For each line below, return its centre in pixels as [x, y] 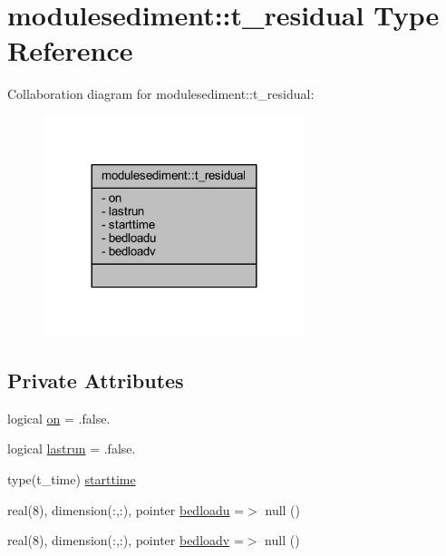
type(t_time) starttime [72, 479]
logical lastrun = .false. [72, 449]
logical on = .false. [59, 418]
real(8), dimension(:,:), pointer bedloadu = [126, 509]
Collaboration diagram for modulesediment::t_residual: [161, 94]
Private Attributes [96, 380]
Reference [70, 50]
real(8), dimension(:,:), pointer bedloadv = [126, 540]
